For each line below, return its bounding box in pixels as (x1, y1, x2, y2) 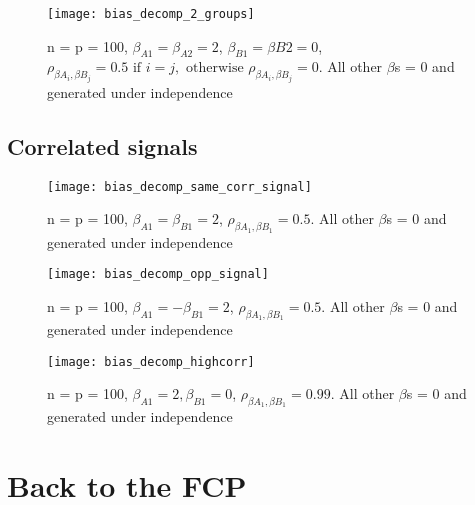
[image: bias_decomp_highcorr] (47, 354, 255, 369)
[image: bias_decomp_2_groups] (47, 7, 255, 21)
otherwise (185, 61, 244, 76)
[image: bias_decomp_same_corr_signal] (47, 179, 312, 194)
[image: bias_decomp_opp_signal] (47, 267, 269, 282)
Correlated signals (7, 130, 198, 161)
